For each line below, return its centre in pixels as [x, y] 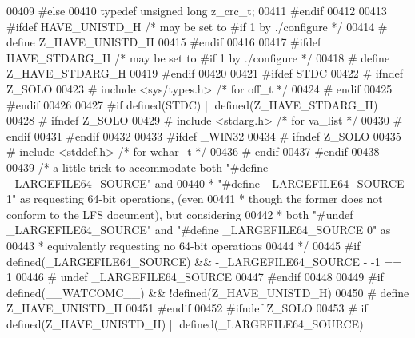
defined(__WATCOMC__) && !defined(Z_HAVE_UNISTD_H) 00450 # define [208, 292]
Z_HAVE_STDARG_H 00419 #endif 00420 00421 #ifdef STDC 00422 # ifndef [205, 73]
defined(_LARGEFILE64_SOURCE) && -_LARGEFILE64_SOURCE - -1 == [204, 261]
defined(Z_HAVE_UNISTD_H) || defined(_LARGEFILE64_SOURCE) [185, 323]
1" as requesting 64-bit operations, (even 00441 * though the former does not [195, 199]
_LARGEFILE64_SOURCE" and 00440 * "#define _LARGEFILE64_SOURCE [206, 183]
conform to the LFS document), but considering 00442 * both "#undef [180, 214]
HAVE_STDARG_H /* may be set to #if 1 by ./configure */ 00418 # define [198, 57]
